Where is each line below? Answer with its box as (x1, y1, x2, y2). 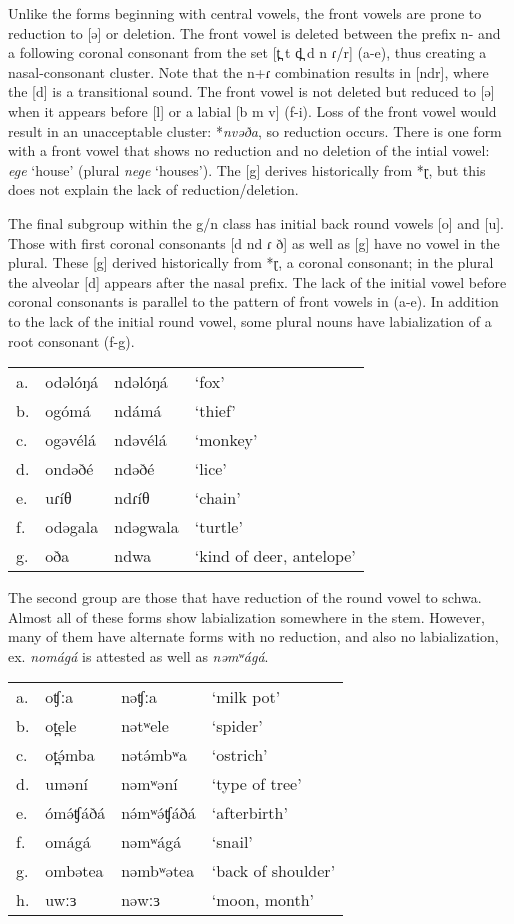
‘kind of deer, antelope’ (194, 544, 356, 568)
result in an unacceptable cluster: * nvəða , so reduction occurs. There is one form (8, 120, 502, 141)
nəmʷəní (121, 772, 178, 796)
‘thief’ (194, 399, 236, 423)
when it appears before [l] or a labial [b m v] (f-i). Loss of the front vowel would (8, 100, 497, 121)
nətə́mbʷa (121, 743, 188, 767)
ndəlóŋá (114, 370, 168, 394)
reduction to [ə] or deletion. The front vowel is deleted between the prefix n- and (8, 22, 501, 43)
